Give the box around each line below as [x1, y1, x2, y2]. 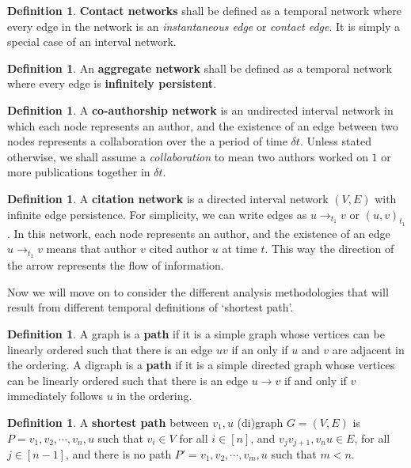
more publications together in [7, 164, 150, 180]
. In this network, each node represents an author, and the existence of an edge [7, 225, 390, 241]
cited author [149, 240, 209, 257]
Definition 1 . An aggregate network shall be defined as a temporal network [7, 59, 392, 76]
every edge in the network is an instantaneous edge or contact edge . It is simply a [7, 17, 401, 34]
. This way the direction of [264, 240, 394, 257]
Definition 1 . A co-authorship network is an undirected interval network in [7, 101, 394, 118]
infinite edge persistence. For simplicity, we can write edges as [7, 206, 307, 222]
